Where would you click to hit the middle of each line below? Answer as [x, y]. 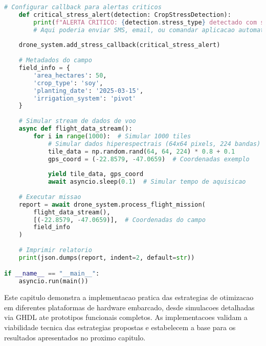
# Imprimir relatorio [55, 250]
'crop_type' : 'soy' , [68, 83]
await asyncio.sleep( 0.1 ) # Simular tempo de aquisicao [147, 182]
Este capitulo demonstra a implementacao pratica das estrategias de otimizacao [129, 297]
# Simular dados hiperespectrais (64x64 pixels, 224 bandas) [154, 144]
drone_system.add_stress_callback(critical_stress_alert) [119, 45]
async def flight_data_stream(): [75, 129]
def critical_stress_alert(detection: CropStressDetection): [125, 15]
